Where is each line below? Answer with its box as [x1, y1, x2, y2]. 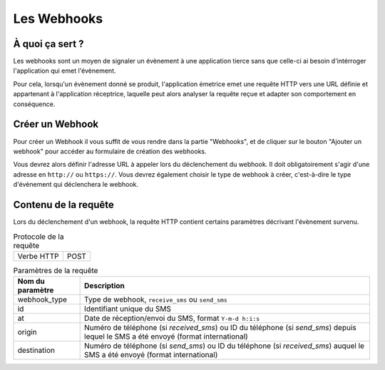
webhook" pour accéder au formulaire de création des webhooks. [13, 147, 207, 155]
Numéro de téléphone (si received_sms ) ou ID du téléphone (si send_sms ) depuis [84, 323, 356, 333]
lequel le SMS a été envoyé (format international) [84, 332, 249, 341]
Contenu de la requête [13, 198, 114, 210]
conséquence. [13, 100, 56, 108]
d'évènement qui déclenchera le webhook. [13, 180, 139, 189]
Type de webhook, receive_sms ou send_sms [84, 294, 227, 304]
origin [17, 327, 37, 337]
